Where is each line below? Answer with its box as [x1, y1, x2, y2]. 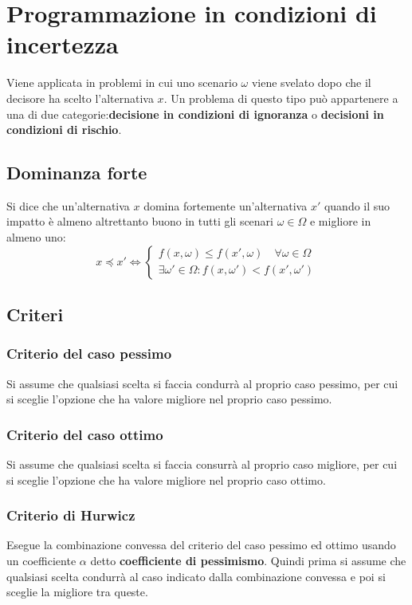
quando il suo [324, 197, 390, 214]
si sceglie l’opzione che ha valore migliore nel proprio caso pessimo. [6, 391, 332, 407]
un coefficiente [6, 552, 77, 569]
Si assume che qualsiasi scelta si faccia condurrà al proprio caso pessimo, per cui [6, 375, 398, 391]
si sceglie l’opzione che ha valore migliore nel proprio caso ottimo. [6, 471, 326, 488]
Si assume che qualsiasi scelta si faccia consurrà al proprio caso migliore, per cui [6, 456, 398, 473]
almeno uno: [6, 229, 66, 246]
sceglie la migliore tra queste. [6, 583, 148, 600]
